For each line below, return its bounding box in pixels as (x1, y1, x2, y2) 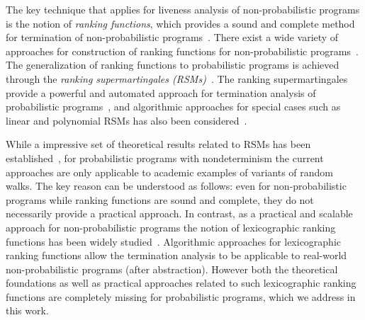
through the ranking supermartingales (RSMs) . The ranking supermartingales (6, 71, 348, 86)
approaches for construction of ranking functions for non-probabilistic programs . (6, 43, 359, 58)
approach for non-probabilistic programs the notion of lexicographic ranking (6, 219, 336, 234)
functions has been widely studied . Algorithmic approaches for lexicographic (6, 234, 342, 248)
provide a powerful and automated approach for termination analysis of (6, 85, 316, 100)
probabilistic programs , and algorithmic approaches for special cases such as (6, 99, 341, 114)
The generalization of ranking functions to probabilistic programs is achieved (6, 57, 339, 72)
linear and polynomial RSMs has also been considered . (6, 113, 247, 127)
